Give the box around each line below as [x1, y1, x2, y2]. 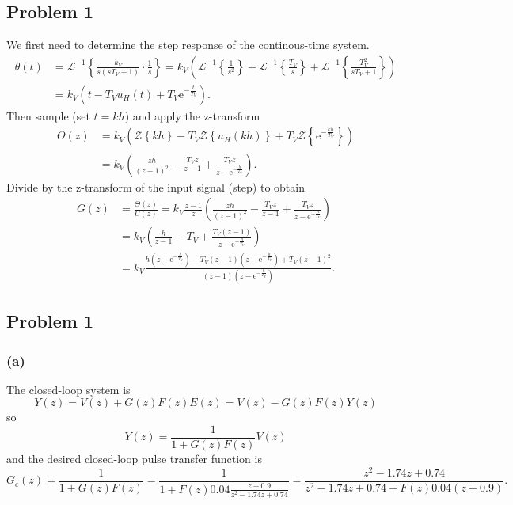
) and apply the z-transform [124, 107, 260, 123]
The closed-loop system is [6, 381, 131, 397]
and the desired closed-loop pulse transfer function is [6, 450, 262, 467]
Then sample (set [6, 107, 90, 123]
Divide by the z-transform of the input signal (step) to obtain [6, 178, 305, 195]
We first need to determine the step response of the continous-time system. [6, 36, 370, 53]
